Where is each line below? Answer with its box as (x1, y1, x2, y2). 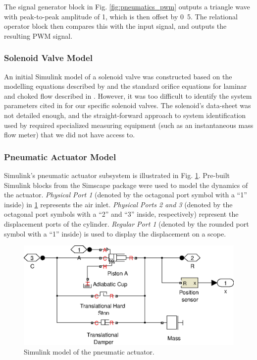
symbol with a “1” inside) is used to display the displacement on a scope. (4, 228, 226, 239)
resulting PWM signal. (4, 30, 73, 41)
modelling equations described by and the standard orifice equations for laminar (4, 81, 247, 91)
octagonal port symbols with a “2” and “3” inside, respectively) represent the (4, 209, 239, 219)
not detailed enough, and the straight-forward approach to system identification (4, 110, 246, 120)
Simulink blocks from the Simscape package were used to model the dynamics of (4, 180, 248, 190)
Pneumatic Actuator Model (4, 150, 116, 163)
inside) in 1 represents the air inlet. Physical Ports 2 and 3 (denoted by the (4, 199, 233, 209)
